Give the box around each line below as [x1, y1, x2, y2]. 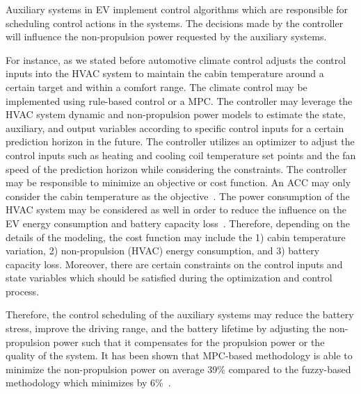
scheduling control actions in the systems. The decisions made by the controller [6, 15, 344, 30]
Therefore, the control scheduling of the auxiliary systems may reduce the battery [6, 307, 354, 322]
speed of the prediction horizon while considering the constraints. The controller [6, 161, 347, 176]
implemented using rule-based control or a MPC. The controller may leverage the [6, 93, 353, 108]
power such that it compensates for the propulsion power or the [53, 334, 325, 349]
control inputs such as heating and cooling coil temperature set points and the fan [6, 147, 356, 162]
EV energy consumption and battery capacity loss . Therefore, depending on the [6, 215, 350, 230]
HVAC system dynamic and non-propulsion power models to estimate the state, [6, 107, 346, 122]
